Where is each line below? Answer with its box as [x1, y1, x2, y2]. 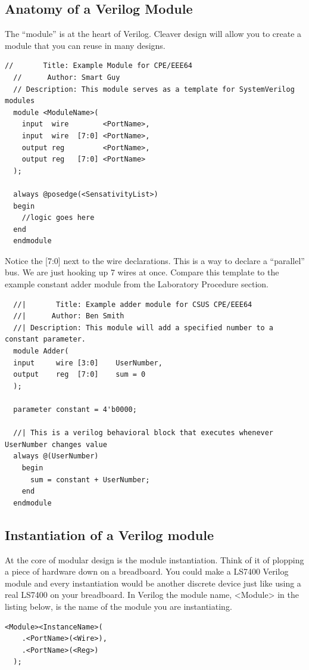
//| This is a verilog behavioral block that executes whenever [13, 429, 274, 438]
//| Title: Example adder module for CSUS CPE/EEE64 [13, 300, 252, 309]
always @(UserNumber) [13, 452, 99, 461]
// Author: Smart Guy [13, 73, 120, 82]
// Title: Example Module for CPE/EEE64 [5, 61, 192, 70]
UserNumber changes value [5, 440, 107, 449]
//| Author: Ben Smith [13, 312, 124, 321]
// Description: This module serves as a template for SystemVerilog [13, 85, 295, 94]
